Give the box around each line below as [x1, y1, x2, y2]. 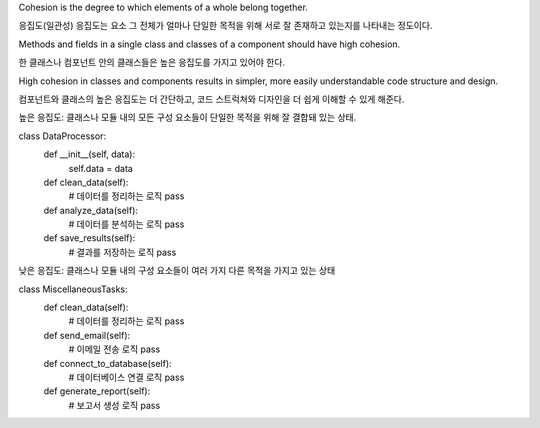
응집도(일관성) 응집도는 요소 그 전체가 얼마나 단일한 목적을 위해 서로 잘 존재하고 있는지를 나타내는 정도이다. [18, 20, 433, 32]
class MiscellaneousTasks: [18, 283, 129, 295]
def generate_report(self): [43, 385, 151, 397]
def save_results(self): [43, 232, 136, 244]
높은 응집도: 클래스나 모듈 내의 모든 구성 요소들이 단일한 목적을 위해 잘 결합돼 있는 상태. [18, 111, 357, 124]
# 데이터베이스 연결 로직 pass [68, 371, 185, 383]
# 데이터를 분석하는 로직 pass [68, 218, 185, 230]
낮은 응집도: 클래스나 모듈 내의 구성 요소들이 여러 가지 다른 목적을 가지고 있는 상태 [18, 265, 336, 277]
